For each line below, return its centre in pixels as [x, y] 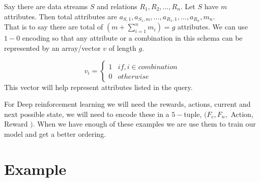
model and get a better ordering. [55, 134]
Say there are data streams [46, 6]
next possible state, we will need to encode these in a [87, 114]
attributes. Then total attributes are [61, 16]
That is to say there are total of [54, 27]
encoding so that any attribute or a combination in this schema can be [132, 38]
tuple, [193, 114]
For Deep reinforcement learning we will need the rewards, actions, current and [127, 104]
